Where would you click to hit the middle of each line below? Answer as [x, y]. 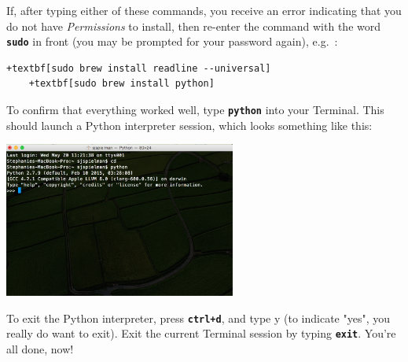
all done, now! [40, 348]
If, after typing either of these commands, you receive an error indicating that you [204, 10]
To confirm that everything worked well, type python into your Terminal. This [195, 110]
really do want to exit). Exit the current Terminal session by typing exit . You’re [201, 333]
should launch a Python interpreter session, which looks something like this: [189, 125]
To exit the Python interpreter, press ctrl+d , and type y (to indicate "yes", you [198, 318]
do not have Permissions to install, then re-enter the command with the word [193, 26]
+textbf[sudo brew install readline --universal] [139, 68]
